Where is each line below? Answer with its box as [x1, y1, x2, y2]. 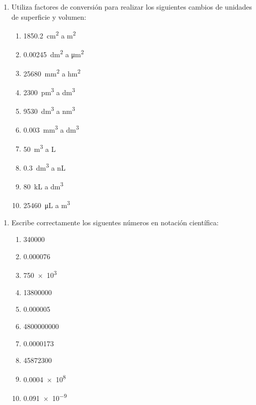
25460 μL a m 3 [23, 198, 70, 211]
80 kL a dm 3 [23, 180, 64, 191]
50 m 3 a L [23, 142, 56, 154]
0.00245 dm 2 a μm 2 [23, 48, 84, 60]
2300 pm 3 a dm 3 [23, 85, 75, 97]
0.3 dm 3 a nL [23, 160, 66, 173]
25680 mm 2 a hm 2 [23, 66, 81, 78]
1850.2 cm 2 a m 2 [23, 29, 76, 40]
